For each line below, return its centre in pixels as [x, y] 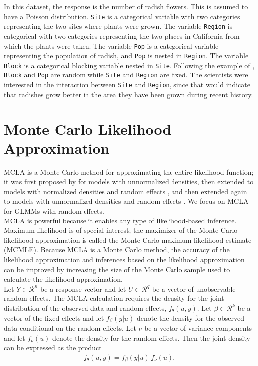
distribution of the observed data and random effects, [85, 308]
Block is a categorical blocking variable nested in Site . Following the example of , [129, 65]
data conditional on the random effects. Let [70, 328]
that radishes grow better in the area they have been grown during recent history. [129, 94]
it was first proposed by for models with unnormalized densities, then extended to [129, 182]
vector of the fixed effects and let [54, 318]
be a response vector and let [83, 288]
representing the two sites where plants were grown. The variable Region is [118, 26]
